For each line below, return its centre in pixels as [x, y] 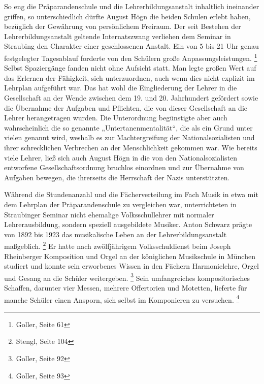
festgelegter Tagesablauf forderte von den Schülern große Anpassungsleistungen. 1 [131, 57]
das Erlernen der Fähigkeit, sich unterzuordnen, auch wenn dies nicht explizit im [129, 77]
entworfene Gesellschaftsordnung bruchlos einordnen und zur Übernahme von [124, 167]
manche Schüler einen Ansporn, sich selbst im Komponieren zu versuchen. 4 [122, 299]
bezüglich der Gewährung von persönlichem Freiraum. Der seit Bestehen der [123, 26]
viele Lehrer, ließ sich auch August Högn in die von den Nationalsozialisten [121, 157]
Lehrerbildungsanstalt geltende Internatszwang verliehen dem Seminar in [118, 36]
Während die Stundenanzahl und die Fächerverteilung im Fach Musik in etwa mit [131, 194]
